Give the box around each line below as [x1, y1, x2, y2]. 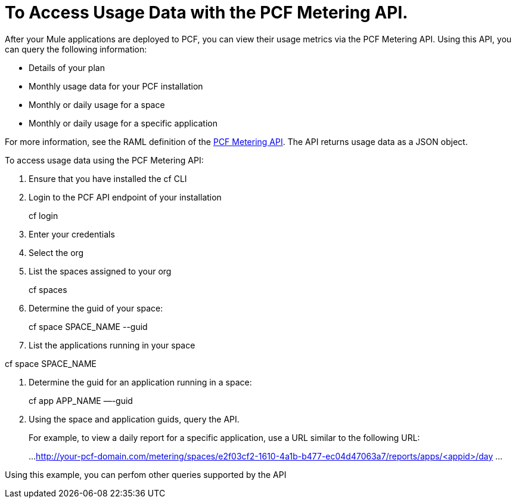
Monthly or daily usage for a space [29, 99, 165, 110]
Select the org [29, 247, 84, 258]
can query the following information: [5, 44, 147, 54]
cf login [29, 210, 58, 221]
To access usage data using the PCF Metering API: [5, 155, 204, 165]
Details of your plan [29, 62, 105, 73]
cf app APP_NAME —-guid [29, 395, 133, 406]
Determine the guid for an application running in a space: [29, 377, 252, 387]
